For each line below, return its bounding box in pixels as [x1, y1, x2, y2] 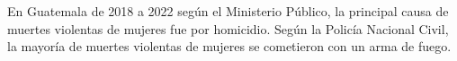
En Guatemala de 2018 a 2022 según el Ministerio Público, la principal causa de [7, 2, 449, 20]
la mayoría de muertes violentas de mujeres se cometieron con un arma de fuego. [7, 37, 452, 56]
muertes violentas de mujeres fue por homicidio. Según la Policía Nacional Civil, [7, 19, 449, 38]
